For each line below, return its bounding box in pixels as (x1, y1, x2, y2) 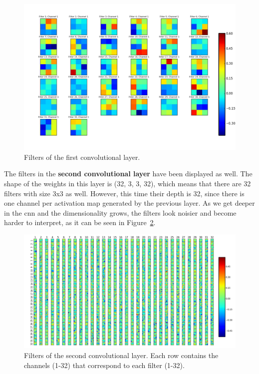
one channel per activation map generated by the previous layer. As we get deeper (4, 198, 255, 208)
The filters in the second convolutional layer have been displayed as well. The (4, 168, 253, 179)
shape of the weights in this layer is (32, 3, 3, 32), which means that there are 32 (4, 178, 251, 188)
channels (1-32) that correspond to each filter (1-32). (24, 360, 185, 370)
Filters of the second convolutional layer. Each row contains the (24, 350, 219, 361)
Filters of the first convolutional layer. (24, 151, 140, 162)
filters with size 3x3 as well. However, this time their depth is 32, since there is (4, 188, 245, 198)
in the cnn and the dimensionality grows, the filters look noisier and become (4, 207, 237, 218)
